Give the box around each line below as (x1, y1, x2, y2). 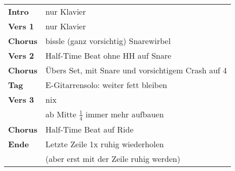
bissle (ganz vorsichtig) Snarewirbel (45, 35, 171, 47)
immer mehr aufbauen (85, 108, 164, 120)
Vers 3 (8, 94, 34, 105)
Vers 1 (8, 20, 34, 32)
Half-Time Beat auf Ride (45, 123, 134, 135)
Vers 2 (8, 50, 34, 61)
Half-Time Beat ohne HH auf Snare (45, 50, 172, 61)
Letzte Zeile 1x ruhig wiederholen (45, 138, 164, 150)
